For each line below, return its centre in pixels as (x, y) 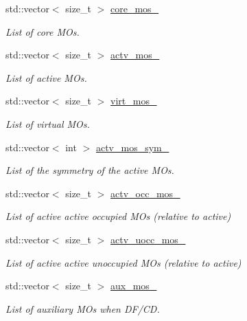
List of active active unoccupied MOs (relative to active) (123, 262)
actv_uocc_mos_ (148, 239)
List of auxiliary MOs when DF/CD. (83, 308)
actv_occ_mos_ (145, 193)
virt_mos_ (134, 101)
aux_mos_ (134, 286)
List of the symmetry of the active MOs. (90, 170)
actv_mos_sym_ (132, 147)
